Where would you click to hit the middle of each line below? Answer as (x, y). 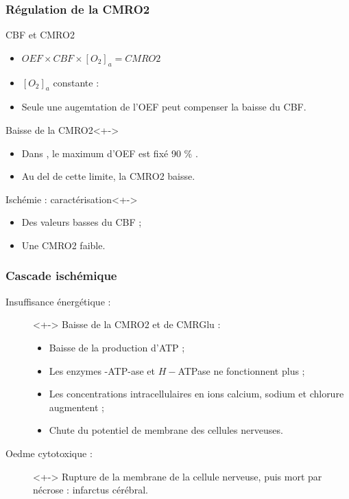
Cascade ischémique (61, 276)
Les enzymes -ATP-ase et (102, 370)
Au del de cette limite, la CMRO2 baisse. (108, 176)
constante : (76, 82)
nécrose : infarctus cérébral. (91, 490)
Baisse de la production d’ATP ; (117, 347)
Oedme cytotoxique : (49, 453)
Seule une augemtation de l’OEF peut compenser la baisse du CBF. (164, 107)
